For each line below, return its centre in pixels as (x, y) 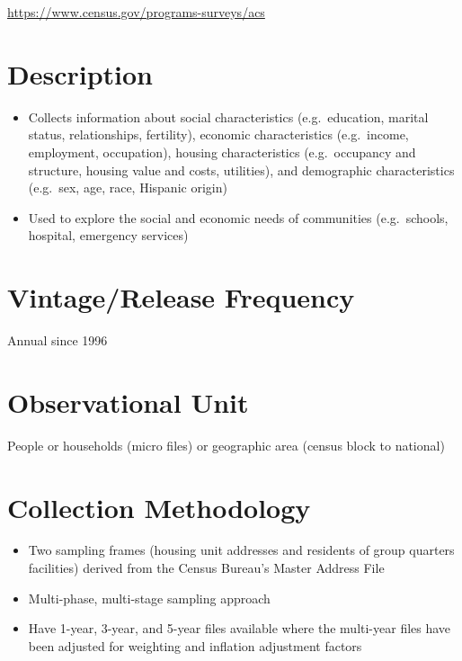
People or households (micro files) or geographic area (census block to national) (226, 445)
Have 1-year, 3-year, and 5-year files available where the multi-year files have (240, 628)
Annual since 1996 (58, 340)
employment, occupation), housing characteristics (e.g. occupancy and (222, 152)
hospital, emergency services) (108, 235)
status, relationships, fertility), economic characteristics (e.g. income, (218, 134)
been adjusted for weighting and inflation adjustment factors (195, 645)
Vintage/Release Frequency (181, 297)
